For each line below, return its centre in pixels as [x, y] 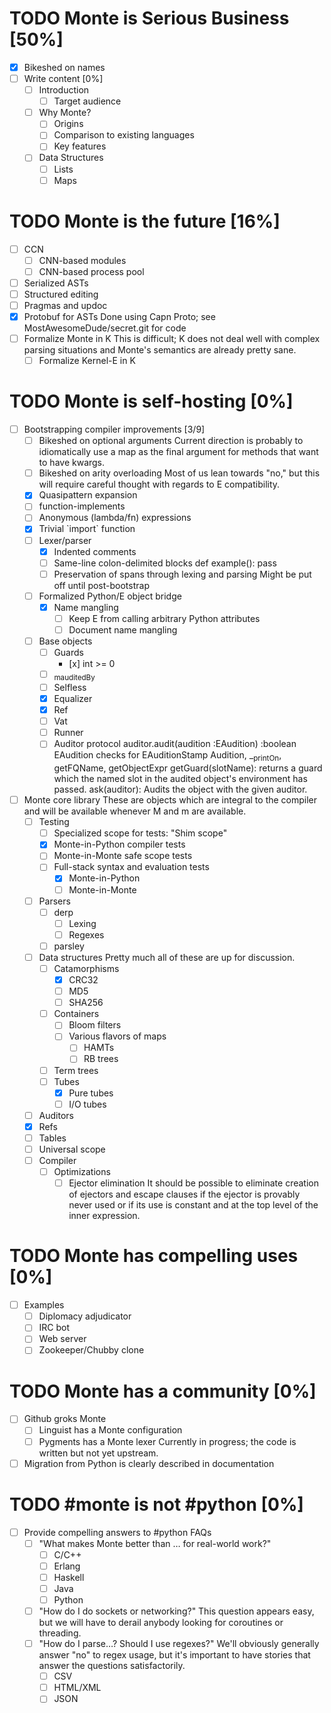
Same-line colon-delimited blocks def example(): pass [165, 563]
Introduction [64, 90]
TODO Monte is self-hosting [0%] [151, 401]
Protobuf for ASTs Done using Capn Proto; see [119, 316]
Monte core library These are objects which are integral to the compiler [170, 800]
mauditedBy [74, 677]
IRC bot [54, 1328]
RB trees [101, 1059]
